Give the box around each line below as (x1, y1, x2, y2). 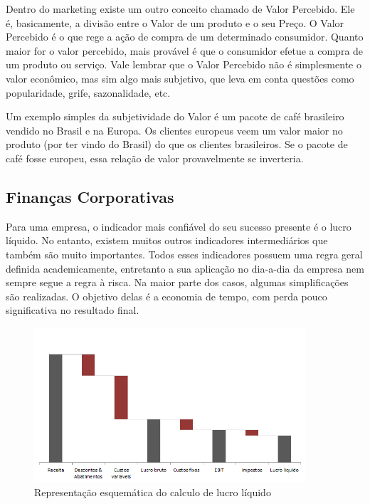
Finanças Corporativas (6, 185, 174, 207)
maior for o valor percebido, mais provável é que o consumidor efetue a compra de (6, 43, 364, 58)
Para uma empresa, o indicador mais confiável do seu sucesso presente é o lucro (6, 219, 351, 233)
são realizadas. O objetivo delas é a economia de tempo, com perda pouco (6, 288, 327, 303)
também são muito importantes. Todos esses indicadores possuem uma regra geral (6, 246, 363, 261)
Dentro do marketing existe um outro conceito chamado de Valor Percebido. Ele (6, 1, 355, 16)
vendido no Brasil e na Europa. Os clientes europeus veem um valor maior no (6, 122, 343, 137)
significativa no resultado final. (6, 303, 139, 317)
